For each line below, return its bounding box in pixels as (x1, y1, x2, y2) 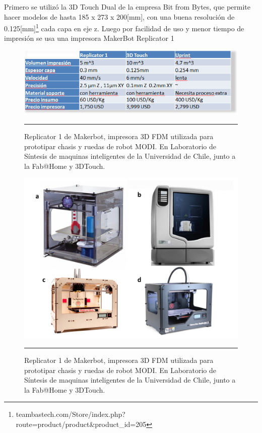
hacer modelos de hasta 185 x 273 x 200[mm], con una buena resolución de (4, 11, 235, 22)
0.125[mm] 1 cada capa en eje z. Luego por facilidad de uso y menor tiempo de (4, 22, 244, 33)
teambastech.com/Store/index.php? (16, 409, 125, 419)
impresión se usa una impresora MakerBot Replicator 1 (4, 33, 174, 43)
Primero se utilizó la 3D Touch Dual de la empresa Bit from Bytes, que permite (4, 2, 251, 12)
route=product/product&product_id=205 (16, 419, 147, 429)
